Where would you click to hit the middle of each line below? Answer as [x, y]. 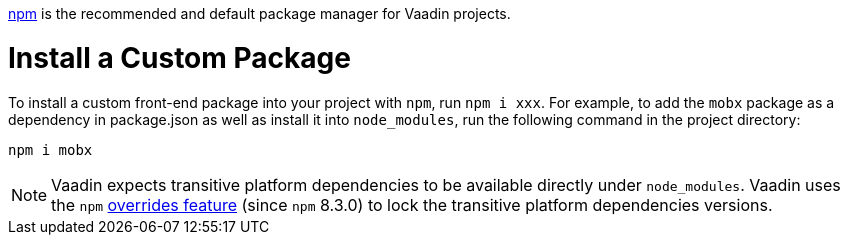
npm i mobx [50, 149]
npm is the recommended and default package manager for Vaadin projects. [259, 13]
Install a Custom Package [179, 57]
